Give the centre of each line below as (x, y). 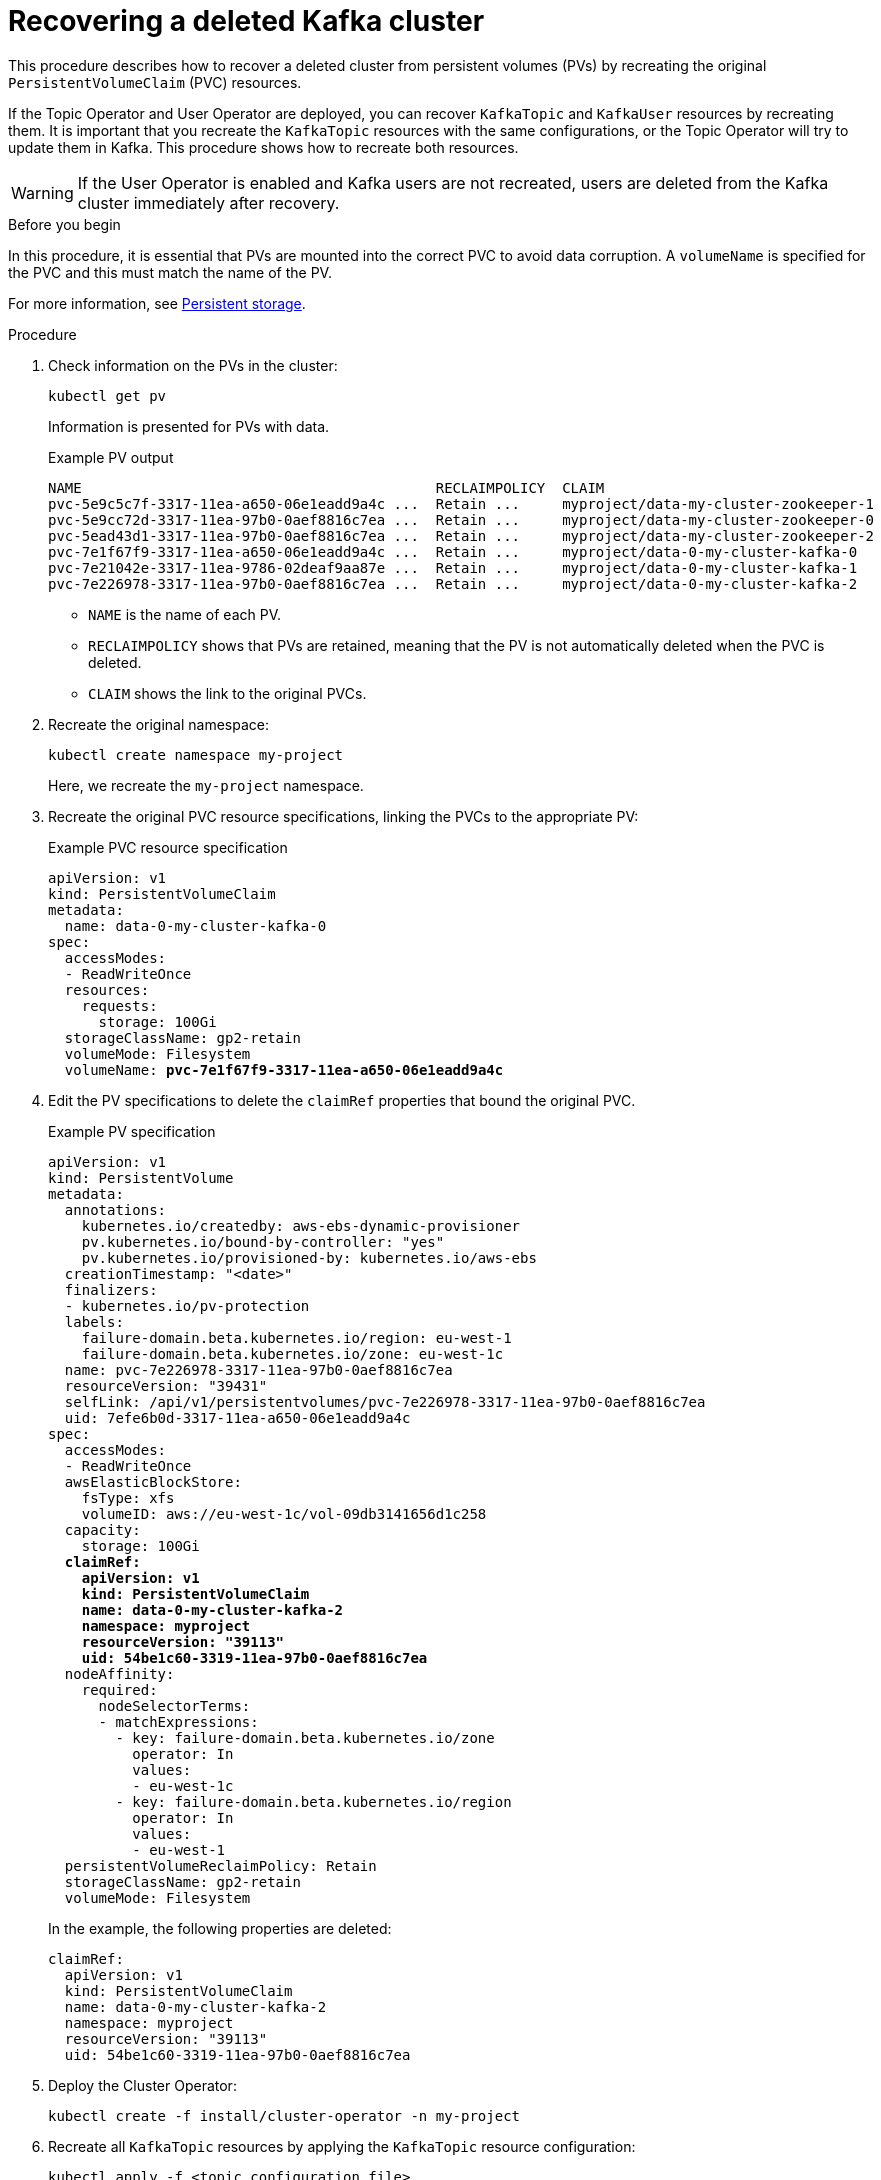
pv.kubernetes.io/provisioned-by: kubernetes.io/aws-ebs (309, 1257)
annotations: (115, 1209)
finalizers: (111, 1289)
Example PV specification (132, 1131)
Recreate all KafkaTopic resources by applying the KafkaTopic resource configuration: (342, 2146)
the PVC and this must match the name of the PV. (170, 272)
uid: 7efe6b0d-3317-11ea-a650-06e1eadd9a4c (237, 1417)
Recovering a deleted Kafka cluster (246, 21)
